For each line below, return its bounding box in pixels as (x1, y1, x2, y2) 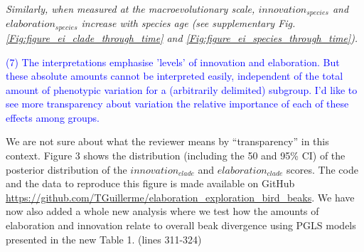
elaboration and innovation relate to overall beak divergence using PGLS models (6, 218, 356, 233)
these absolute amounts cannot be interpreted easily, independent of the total (6, 68, 343, 83)
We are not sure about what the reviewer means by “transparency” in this (6, 134, 329, 149)
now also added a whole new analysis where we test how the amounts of (6, 204, 319, 219)
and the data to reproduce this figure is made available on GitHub (6, 176, 295, 191)
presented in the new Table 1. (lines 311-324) (6, 231, 202, 246)
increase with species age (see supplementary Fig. (81, 16, 296, 31)
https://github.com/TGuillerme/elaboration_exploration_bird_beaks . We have (6, 189, 355, 204)
